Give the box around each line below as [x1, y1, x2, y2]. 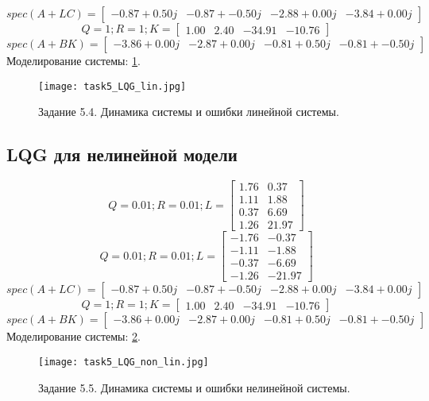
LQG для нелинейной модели [6, 142, 238, 167]
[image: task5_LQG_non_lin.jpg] [38, 356, 209, 368]
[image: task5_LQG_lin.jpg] [38, 80, 187, 92]
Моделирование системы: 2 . [6, 328, 141, 345]
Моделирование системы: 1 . [6, 52, 141, 68]
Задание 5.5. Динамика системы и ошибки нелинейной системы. [38, 379, 350, 395]
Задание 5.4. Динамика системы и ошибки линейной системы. [38, 103, 339, 120]
